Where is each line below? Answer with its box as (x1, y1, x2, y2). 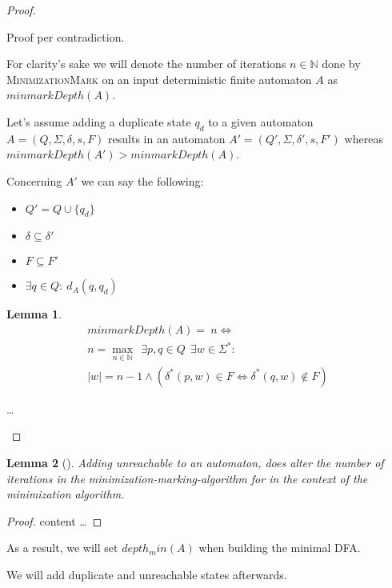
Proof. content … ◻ (6, 512, 102, 529)
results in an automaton (108, 130, 226, 146)
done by (322, 55, 361, 72)
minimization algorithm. (6, 486, 125, 502)
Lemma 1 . (6, 306, 62, 322)
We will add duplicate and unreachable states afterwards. (6, 566, 287, 582)
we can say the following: (81, 172, 204, 189)
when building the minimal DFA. (198, 539, 361, 556)
